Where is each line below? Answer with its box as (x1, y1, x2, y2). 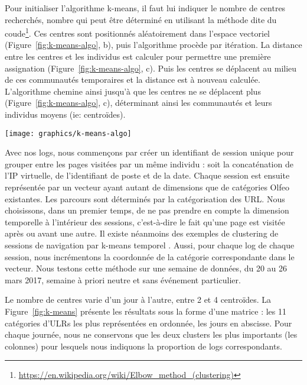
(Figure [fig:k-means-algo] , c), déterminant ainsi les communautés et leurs (5, 96, 272, 109)
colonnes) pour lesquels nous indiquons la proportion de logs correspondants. (5, 339, 282, 352)
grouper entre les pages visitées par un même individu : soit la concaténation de (5, 157, 293, 170)
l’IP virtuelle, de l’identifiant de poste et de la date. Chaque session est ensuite (5, 169, 290, 182)
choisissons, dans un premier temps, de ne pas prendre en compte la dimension (5, 204, 289, 216)
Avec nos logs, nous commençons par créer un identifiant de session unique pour (5, 146, 294, 158)
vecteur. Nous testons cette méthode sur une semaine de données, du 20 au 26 (5, 262, 288, 274)
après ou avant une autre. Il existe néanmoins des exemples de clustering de (5, 227, 279, 240)
